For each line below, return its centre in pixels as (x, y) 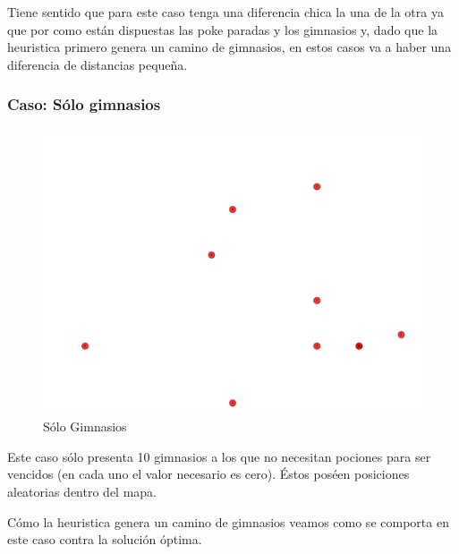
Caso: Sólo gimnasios (84, 104)
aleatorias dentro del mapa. (82, 491)
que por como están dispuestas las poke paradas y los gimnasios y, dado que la (223, 29)
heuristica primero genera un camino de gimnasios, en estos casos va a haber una (229, 47)
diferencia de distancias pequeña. (98, 64)
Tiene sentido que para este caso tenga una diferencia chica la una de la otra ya (225, 12)
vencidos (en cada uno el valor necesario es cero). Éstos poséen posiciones (208, 474)
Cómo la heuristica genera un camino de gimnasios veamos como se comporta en (228, 521)
